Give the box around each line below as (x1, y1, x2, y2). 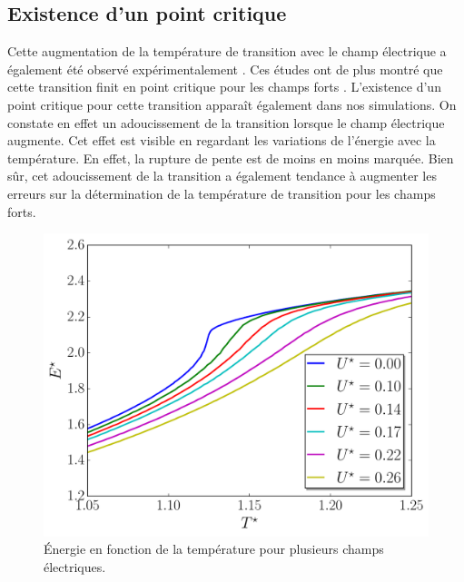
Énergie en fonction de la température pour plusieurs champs (44, 539, 384, 558)
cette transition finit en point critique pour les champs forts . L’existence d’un (7, 77, 441, 96)
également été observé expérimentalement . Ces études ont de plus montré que (7, 59, 443, 78)
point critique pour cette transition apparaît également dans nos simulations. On (7, 94, 457, 113)
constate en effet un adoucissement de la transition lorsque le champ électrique (7, 113, 445, 132)
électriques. (44, 557, 106, 577)
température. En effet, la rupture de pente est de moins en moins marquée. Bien (7, 148, 454, 167)
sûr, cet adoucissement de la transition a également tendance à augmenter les (7, 166, 437, 185)
